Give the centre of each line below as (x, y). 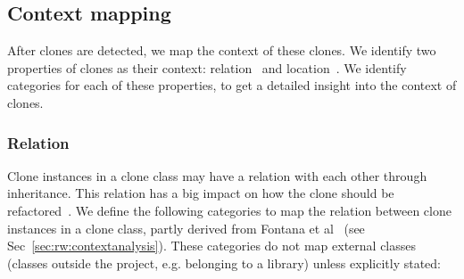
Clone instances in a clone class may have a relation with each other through (217, 175)
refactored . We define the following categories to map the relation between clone (229, 210)
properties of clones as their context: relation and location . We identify (207, 67)
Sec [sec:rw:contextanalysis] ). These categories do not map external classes (212, 246)
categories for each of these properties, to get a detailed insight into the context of (232, 85)
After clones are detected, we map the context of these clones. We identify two (222, 50)
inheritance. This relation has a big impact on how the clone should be (201, 193)
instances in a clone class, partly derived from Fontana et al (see (186, 228)
